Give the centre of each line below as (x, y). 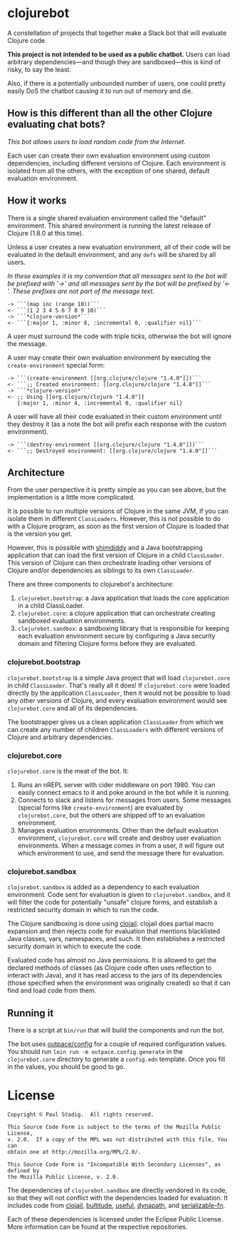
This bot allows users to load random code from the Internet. (97, 141)
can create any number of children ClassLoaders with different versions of (116, 729)
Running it (31, 1013)
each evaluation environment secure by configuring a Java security (116, 636)
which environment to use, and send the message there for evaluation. (121, 853)
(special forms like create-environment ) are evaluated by (100, 807)
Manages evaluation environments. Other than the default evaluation (118, 830)
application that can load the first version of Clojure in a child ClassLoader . (116, 555)
